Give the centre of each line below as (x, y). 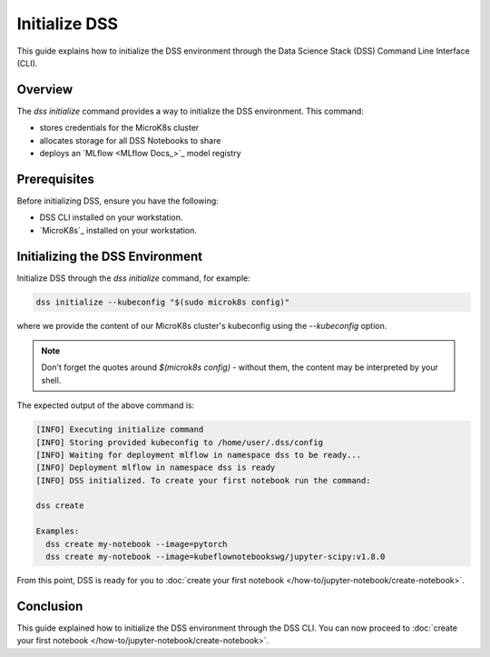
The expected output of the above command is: (106, 405)
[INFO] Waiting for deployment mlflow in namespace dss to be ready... (199, 455)
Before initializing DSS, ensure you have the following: (118, 201)
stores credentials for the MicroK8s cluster (119, 128)
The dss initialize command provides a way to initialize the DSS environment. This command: (191, 111)
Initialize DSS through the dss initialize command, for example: (134, 278)
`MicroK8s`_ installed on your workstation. (118, 230)
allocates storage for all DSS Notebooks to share (130, 140)
